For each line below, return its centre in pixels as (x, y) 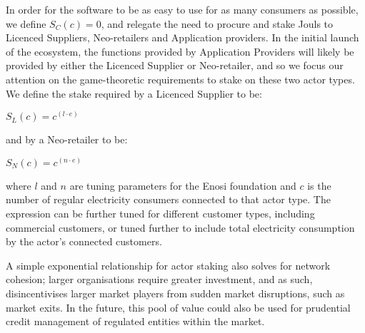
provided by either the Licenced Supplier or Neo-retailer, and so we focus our (175, 65)
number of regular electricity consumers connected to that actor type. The (168, 199)
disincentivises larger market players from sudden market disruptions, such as (175, 293)
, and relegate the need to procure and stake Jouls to (217, 23)
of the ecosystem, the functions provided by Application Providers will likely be (180, 51)
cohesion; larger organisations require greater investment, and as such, (159, 279)
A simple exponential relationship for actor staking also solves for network (168, 265)
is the (319, 185)
